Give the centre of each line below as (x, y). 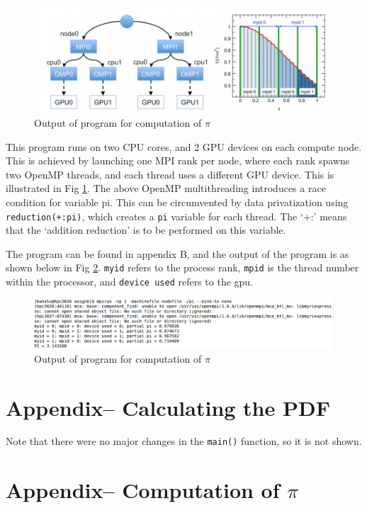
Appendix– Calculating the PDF (168, 407)
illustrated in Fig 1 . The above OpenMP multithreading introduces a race (166, 188)
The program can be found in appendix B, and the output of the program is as (177, 253)
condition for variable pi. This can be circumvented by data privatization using (177, 202)
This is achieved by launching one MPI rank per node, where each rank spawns (178, 160)
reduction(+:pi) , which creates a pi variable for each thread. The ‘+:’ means (176, 216)
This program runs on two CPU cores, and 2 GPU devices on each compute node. (184, 146)
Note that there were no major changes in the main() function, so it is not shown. (184, 441)
